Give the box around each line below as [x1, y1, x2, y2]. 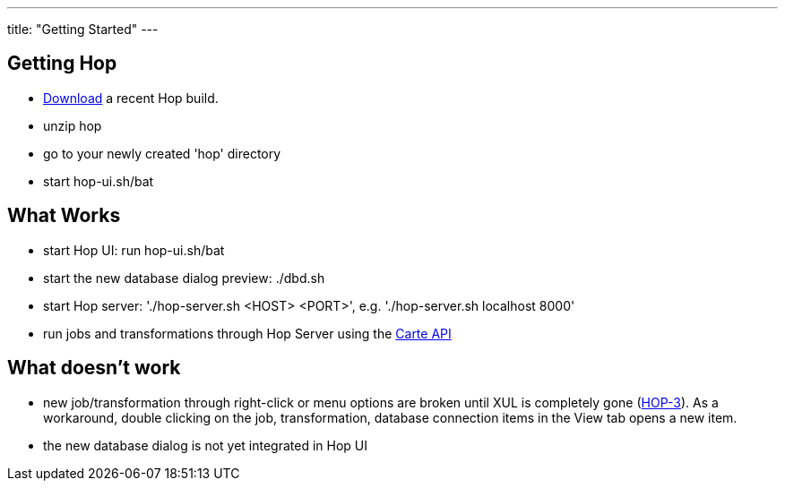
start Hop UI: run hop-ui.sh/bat [43, 242, 225, 258]
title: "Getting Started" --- [7, 21, 159, 37]
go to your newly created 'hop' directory [43, 145, 281, 161]
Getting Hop [7, 52, 117, 75]
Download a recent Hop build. [43, 90, 219, 106]
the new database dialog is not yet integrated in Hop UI [43, 437, 368, 453]
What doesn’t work [7, 356, 181, 380]
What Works [7, 204, 121, 227]
